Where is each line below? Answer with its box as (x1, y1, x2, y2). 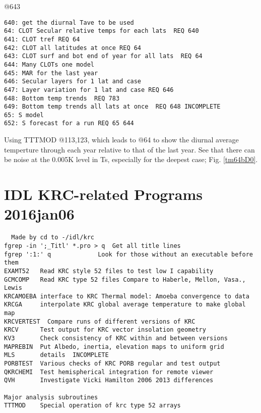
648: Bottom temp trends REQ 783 (4, 94, 120, 102)
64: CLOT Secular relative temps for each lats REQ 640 (4, 27, 199, 35)
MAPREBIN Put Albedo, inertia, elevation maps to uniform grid (4, 343, 224, 350)
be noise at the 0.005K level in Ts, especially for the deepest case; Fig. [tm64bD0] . (4, 154, 258, 165)
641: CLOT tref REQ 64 (4, 35, 80, 43)
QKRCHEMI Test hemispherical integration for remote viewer (4, 368, 214, 376)
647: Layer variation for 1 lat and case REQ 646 (4, 86, 174, 93)
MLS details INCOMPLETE (4, 351, 109, 359)
